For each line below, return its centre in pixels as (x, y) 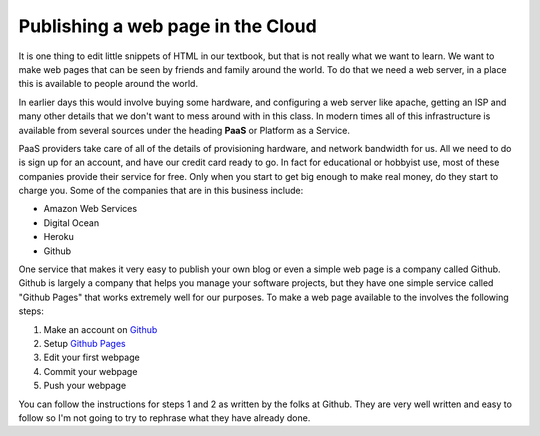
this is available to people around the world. (108, 84)
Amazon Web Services (90, 209)
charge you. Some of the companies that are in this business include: (161, 191)
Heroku (58, 237)
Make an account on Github (100, 329)
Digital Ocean (71, 222)
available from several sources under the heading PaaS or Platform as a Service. (184, 130)
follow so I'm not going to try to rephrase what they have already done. (164, 417)
